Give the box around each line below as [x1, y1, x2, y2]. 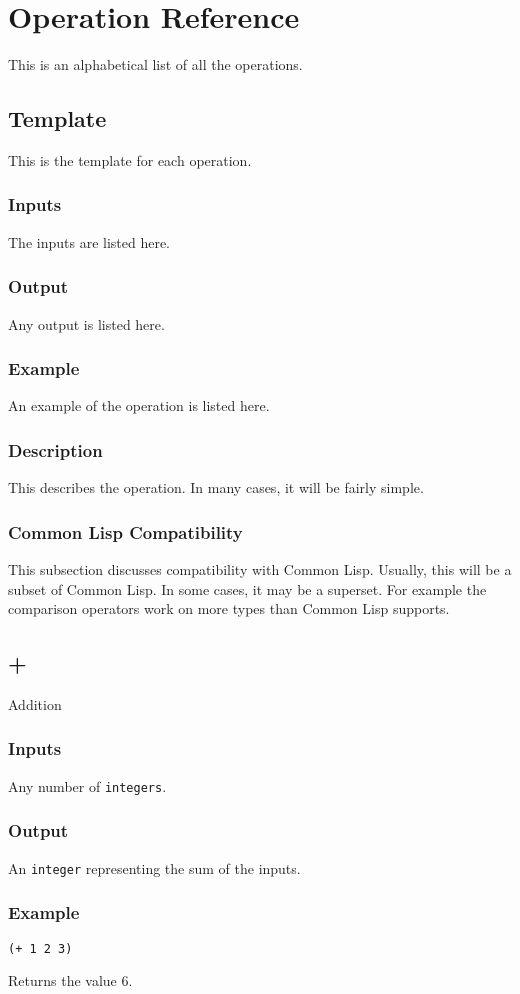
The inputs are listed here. [8, 231, 171, 252]
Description [8, 437, 103, 462]
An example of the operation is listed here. [8, 395, 270, 416]
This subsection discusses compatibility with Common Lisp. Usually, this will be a [8, 558, 512, 579]
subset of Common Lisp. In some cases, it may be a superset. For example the [8, 578, 487, 599]
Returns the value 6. [8, 970, 133, 991]
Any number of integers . [8, 775, 167, 796]
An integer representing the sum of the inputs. [8, 857, 301, 878]
